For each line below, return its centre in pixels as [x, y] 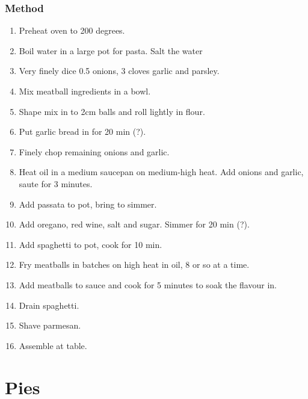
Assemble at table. [53, 345]
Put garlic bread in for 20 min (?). [82, 131]
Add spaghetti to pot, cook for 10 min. [91, 244]
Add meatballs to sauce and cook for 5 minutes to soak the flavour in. [148, 284]
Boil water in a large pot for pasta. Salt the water [111, 50]
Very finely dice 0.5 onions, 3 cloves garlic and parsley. [119, 71]
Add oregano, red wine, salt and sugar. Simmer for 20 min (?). [134, 224]
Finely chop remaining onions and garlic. [94, 151]
